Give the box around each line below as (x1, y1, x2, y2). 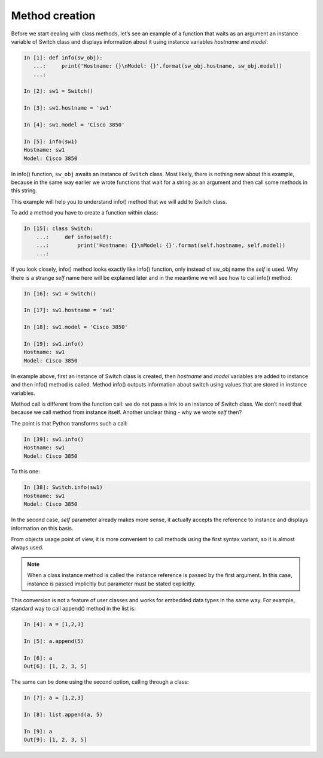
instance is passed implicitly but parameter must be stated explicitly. (27, 580, 196, 587)
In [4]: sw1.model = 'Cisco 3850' (23, 122, 125, 128)
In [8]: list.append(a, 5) (23, 711, 103, 718)
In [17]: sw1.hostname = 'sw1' (23, 307, 116, 314)
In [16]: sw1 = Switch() (23, 290, 97, 297)
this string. (11, 187, 38, 194)
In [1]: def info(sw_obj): (23, 54, 103, 61)
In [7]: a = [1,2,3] (23, 694, 84, 701)
